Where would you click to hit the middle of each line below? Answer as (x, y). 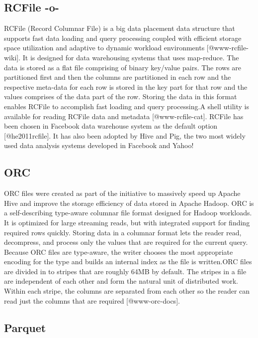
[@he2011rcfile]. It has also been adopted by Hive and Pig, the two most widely (125, 135)
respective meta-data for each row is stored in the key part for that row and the (126, 86)
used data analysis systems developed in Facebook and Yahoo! (99, 145)
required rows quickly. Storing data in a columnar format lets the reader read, (123, 232)
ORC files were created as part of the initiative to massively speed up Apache (122, 193)
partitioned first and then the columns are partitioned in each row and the (118, 77)
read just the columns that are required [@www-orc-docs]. (92, 300)
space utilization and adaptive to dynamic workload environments (104, 48)
